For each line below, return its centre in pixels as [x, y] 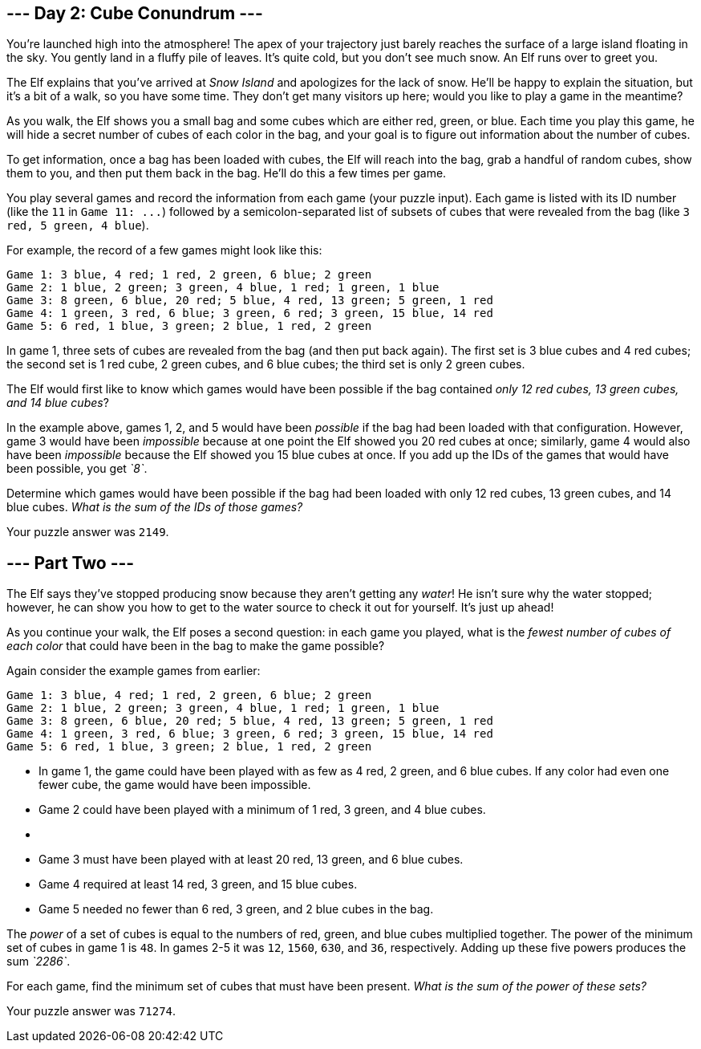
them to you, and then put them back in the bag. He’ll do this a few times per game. [227, 173]
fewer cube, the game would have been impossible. [175, 785]
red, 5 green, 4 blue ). [78, 226]
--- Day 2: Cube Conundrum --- [135, 13]
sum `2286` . [38, 962]
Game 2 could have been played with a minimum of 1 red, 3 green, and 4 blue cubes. [262, 810]
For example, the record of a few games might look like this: [164, 250]
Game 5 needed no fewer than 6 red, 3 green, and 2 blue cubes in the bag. [236, 909]
